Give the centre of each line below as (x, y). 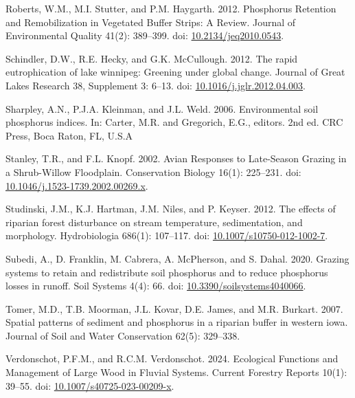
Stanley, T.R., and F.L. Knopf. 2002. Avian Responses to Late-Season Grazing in (176, 158)
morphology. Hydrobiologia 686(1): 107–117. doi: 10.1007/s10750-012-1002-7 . (167, 235)
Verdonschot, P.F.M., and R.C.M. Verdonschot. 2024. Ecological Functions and (172, 358)
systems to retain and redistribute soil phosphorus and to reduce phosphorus (167, 272)
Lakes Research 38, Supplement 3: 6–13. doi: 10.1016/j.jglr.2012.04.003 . (156, 85)
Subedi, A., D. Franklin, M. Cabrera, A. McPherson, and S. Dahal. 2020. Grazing (177, 258)
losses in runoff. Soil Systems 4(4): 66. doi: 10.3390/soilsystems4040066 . (156, 286)
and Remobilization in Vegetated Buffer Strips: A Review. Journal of (151, 22)
